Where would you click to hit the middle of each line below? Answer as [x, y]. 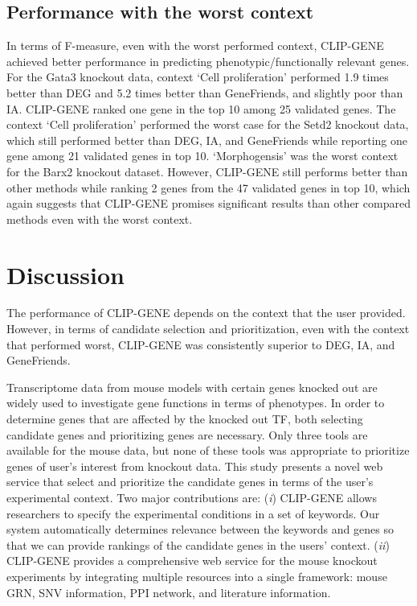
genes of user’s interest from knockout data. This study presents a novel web [195, 466]
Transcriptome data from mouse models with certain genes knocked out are [192, 387]
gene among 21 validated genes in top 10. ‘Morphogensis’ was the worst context [202, 156]
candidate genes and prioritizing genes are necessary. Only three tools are [187, 434]
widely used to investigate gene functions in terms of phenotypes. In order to [196, 403]
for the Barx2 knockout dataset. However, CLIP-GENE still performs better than [207, 171]
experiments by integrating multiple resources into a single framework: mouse [197, 576]
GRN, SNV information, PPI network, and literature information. [169, 592]
